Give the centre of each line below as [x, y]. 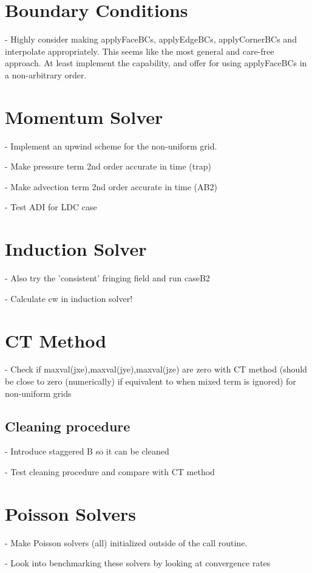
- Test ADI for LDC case [51, 207]
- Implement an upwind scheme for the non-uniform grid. [111, 146]
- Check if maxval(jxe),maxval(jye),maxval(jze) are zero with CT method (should [156, 369]
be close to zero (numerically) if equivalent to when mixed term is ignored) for [151, 381]
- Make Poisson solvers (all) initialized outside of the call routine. [126, 542]
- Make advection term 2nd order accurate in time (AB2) [111, 186]
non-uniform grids [38, 393]
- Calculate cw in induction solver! [69, 298]
